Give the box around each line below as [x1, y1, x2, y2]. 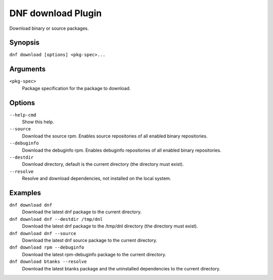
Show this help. [22, 119, 54, 125]
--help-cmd [9, 112, 36, 118]
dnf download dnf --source [9, 230, 76, 236]
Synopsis [9, 38, 40, 47]
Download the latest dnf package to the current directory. [22, 209, 142, 215]
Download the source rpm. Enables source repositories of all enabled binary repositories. [22, 133, 208, 139]
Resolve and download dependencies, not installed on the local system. [22, 175, 171, 181]
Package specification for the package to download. [22, 85, 131, 91]
